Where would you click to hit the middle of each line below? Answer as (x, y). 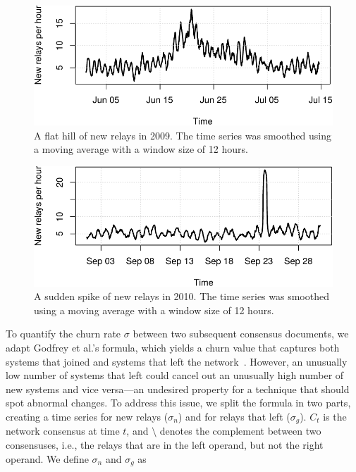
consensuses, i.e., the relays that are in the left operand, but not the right (165, 444)
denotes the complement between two (240, 431)
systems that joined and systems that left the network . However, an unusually (177, 361)
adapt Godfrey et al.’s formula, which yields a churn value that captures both (173, 347)
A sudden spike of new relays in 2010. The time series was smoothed (182, 296)
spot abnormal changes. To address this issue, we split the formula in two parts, (178, 403)
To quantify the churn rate (63, 334)
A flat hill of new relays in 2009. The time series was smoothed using (183, 135)
